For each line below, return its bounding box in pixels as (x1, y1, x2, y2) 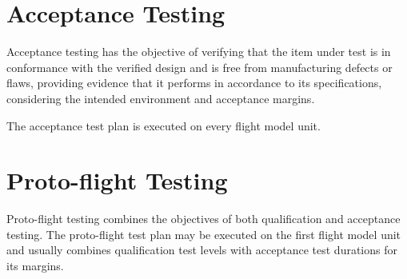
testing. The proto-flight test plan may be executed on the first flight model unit (6, 225, 401, 242)
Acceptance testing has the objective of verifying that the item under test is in (6, 43, 391, 60)
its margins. (6, 257, 64, 273)
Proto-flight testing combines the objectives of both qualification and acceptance (6, 210, 401, 227)
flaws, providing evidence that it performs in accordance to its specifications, (6, 74, 382, 91)
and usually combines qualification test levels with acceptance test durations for (6, 241, 397, 258)
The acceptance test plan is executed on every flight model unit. (6, 117, 321, 134)
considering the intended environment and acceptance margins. (6, 90, 315, 106)
